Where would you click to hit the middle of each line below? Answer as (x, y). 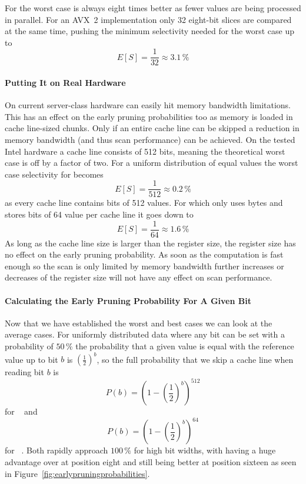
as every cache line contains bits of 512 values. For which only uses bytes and (144, 203)
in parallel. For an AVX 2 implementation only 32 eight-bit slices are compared (148, 19)
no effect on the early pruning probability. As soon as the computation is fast (144, 254)
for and (21, 411)
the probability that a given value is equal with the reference (185, 346)
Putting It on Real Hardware (65, 83)
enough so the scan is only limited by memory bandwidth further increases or (144, 266)
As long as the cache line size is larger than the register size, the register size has (150, 243)
